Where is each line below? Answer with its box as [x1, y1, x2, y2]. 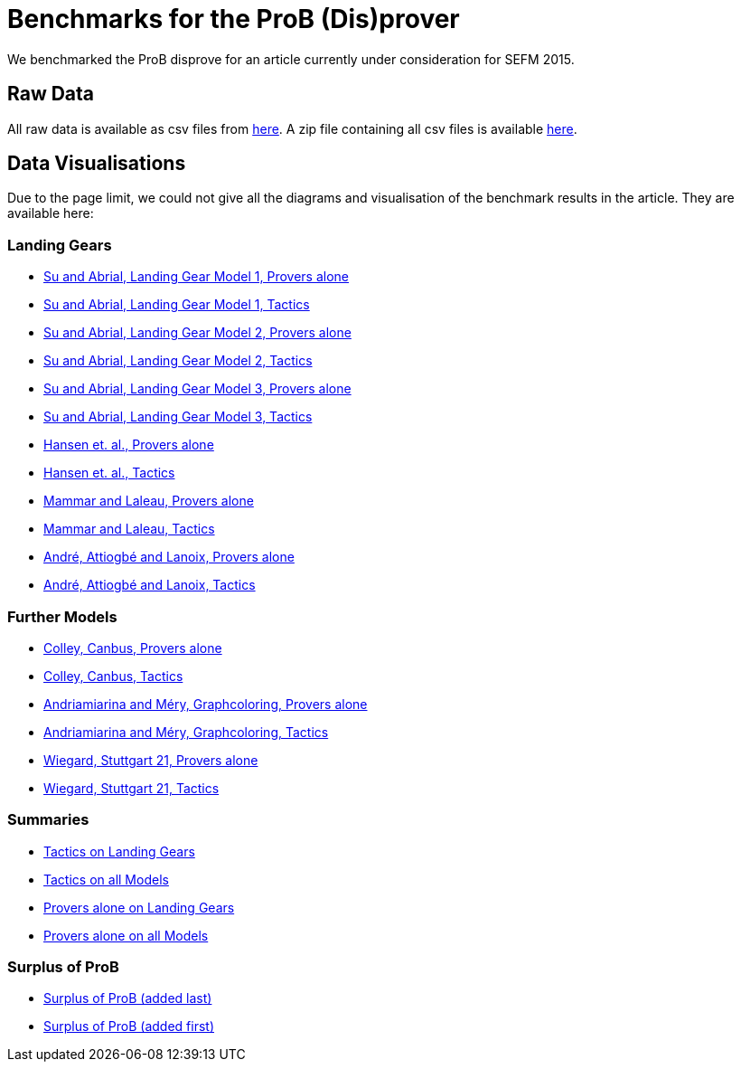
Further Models [7, 607, 117, 626]
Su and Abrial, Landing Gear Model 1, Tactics [43, 297, 310, 313]
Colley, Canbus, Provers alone [43, 639, 222, 656]
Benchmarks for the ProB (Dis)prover [7, 4, 460, 34]
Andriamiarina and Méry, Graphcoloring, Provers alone [43, 695, 368, 712]
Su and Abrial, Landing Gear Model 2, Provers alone [43, 325, 352, 341]
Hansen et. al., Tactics [43, 465, 175, 481]
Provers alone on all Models [43, 927, 209, 943]
